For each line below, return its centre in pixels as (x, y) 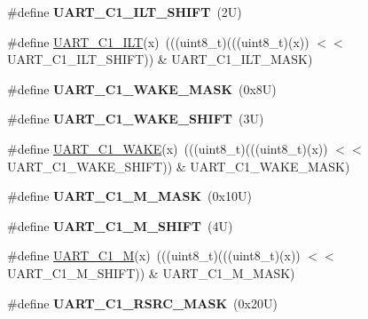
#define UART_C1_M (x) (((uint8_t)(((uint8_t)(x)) (154, 255)
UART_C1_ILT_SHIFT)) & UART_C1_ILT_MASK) (160, 59)
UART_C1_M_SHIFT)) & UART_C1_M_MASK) (151, 272)
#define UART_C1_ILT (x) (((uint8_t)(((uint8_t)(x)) (158, 41)
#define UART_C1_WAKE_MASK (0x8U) (142, 88)
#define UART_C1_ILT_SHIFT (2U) (125, 12)
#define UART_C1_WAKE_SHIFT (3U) (136, 119)
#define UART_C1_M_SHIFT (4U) (120, 225)
